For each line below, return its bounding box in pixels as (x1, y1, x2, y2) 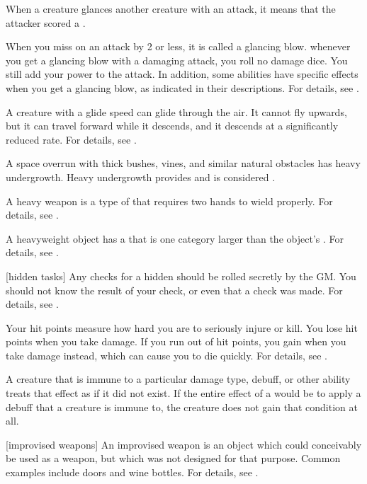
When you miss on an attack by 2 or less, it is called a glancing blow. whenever (6, 39, 351, 54)
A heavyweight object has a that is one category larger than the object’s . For (6, 231, 344, 246)
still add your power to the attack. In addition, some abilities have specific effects (6, 67, 358, 81)
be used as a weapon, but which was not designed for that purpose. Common (6, 451, 341, 466)
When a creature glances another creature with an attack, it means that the (6, 1, 336, 16)
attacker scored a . (6, 15, 86, 30)
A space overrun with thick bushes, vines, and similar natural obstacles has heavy (6, 156, 361, 171)
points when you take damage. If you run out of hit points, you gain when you (6, 334, 346, 349)
